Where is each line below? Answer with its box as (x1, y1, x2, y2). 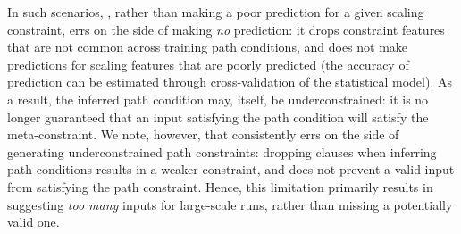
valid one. (7, 213, 60, 231)
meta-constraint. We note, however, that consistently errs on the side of (7, 125, 399, 144)
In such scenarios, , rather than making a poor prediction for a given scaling (7, 3, 424, 21)
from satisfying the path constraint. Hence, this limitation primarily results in (7, 177, 433, 196)
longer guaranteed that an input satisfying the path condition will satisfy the (7, 107, 429, 126)
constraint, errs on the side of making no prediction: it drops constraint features (7, 20, 445, 38)
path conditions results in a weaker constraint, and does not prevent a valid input (7, 160, 455, 179)
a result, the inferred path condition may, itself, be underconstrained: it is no (7, 89, 429, 108)
